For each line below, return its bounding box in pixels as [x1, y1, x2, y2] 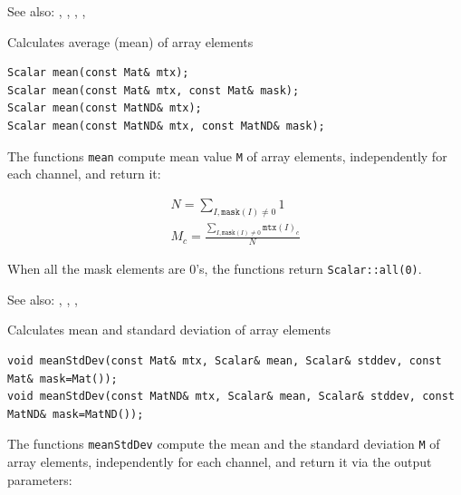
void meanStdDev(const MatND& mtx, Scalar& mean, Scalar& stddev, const [7, 390, 455, 403]
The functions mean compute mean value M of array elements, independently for [7, 146, 447, 165]
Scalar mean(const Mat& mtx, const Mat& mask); [7, 83, 300, 97]
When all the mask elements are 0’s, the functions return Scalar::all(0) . [7, 259, 422, 278]
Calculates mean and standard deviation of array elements [7, 320, 331, 339]
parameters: [7, 470, 72, 489]
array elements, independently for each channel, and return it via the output [7, 451, 432, 471]
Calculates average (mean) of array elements [7, 32, 254, 51]
